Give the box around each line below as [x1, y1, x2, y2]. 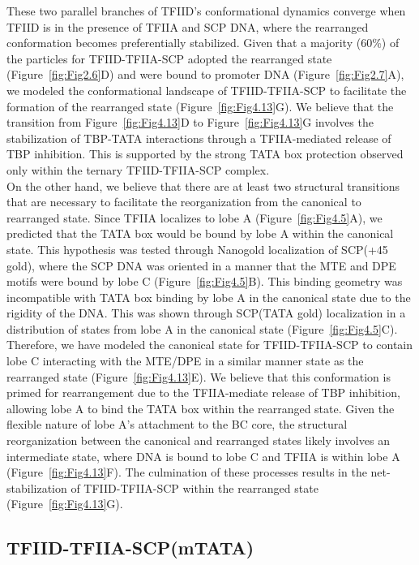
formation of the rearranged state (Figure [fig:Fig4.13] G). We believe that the [6, 97, 394, 114]
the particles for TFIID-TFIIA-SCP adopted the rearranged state [6, 50, 332, 67]
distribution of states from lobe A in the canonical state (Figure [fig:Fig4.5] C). [6, 320, 398, 337]
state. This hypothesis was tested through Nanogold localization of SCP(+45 [6, 240, 388, 257]
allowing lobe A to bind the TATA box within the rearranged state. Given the [6, 399, 395, 416]
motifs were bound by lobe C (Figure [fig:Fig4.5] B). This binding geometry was [6, 273, 403, 290]
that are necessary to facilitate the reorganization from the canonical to [6, 193, 361, 210]
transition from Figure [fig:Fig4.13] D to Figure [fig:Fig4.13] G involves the [6, 114, 374, 131]
